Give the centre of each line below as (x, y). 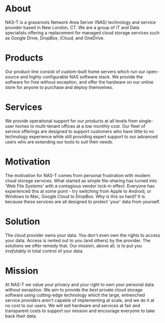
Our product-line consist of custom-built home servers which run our (75, 72)
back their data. (21, 316)
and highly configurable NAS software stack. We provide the (82, 76)
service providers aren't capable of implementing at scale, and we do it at (80, 300)
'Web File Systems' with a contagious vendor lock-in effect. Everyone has (80, 186)
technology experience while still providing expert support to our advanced (81, 137)
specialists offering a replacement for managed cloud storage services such (82, 33)
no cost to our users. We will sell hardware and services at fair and (73, 305)
